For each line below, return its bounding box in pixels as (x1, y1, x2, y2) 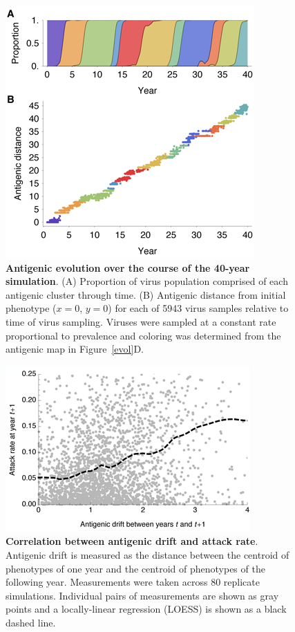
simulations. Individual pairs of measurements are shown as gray (6, 588, 279, 602)
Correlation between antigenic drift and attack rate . (6, 534, 258, 548)
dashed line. (6, 615, 56, 629)
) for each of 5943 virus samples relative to (108, 301, 289, 315)
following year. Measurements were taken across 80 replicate (6, 575, 260, 589)
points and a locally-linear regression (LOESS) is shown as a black (6, 602, 287, 616)
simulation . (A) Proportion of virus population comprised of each (6, 274, 288, 288)
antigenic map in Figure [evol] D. (6, 342, 144, 356)
